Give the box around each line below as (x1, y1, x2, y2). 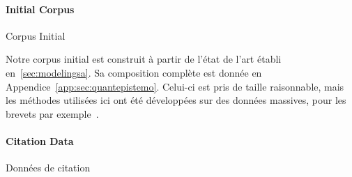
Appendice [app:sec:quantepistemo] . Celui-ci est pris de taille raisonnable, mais (6, 79, 344, 93)
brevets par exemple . (6, 106, 99, 121)
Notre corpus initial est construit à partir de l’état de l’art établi (6, 52, 282, 66)
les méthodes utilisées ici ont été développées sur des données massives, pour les (6, 93, 346, 107)
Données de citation (6, 160, 91, 175)
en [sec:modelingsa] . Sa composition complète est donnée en (6, 65, 262, 79)
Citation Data (6, 133, 74, 148)
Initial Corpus (6, 1, 75, 16)
